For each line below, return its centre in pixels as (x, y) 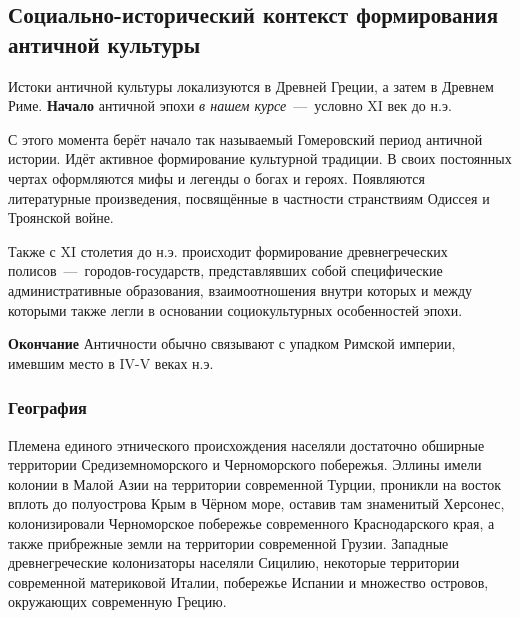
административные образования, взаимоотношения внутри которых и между (240, 289)
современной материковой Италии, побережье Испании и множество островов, (248, 581)
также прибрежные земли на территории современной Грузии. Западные (228, 542)
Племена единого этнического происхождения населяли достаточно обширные (246, 444)
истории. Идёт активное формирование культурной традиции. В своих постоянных (260, 158)
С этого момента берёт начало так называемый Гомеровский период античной (245, 138)
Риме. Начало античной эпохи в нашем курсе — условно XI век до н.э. (230, 105)
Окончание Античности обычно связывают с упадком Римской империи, (232, 343)
